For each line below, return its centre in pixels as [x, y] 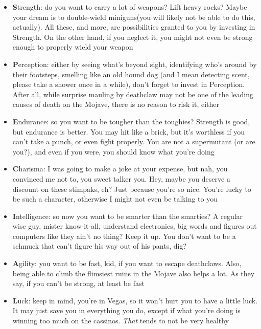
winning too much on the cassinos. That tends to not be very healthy [121, 321]
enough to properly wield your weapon [73, 47]
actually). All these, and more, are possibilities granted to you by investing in [134, 27]
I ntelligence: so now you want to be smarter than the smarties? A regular [128, 216]
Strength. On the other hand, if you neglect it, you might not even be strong [133, 37]
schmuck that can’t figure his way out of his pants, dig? [100, 246]
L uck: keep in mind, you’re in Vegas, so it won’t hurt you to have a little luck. [135, 300]
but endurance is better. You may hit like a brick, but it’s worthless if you [129, 131]
